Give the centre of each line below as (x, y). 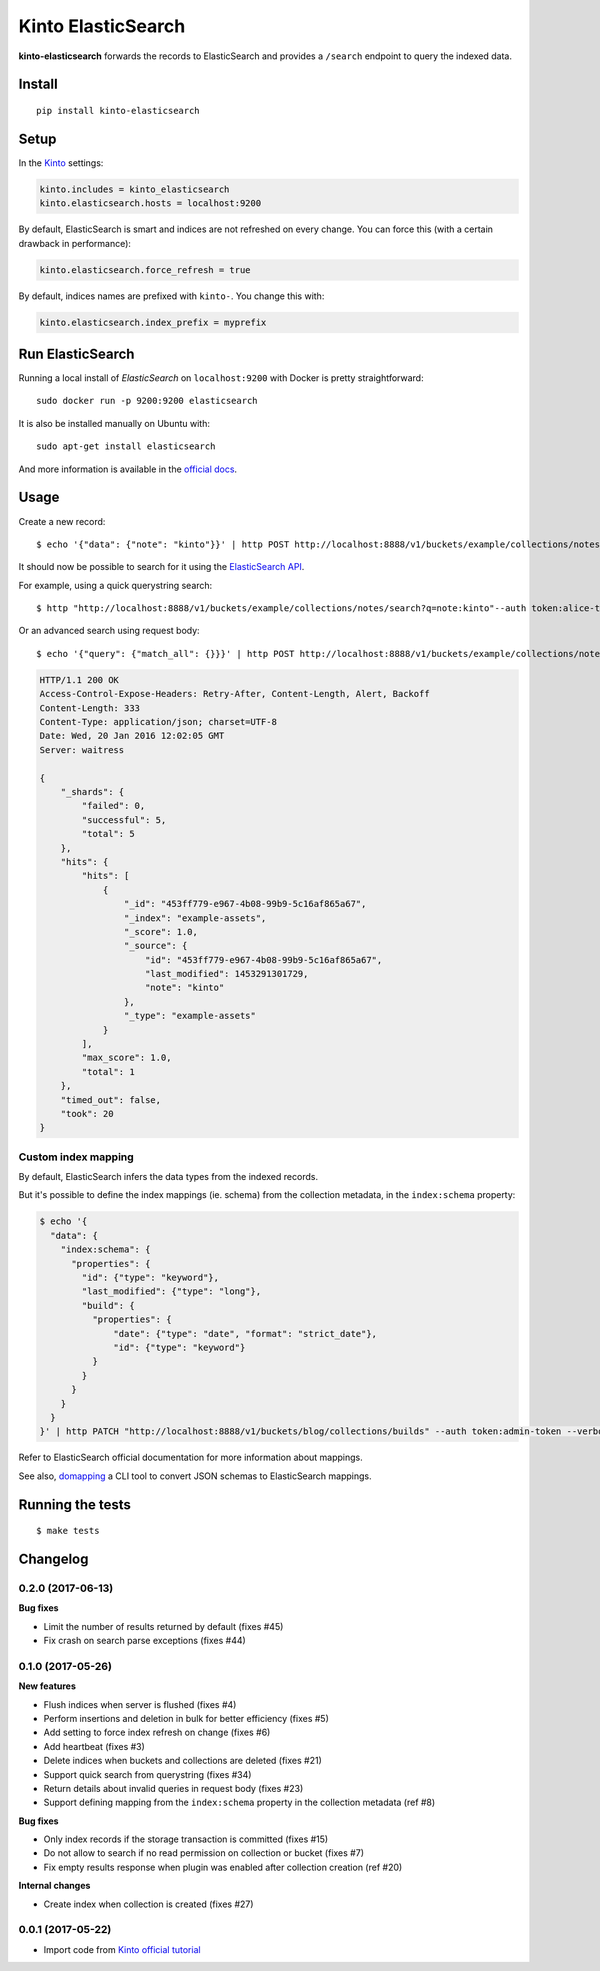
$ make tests (68, 1531)
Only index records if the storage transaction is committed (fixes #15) (186, 1839)
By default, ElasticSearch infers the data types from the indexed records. (168, 1177)
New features (47, 1686)
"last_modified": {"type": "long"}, (171, 1291)
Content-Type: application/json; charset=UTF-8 (158, 722)
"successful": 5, (124, 819)
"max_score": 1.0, (126, 1058)
